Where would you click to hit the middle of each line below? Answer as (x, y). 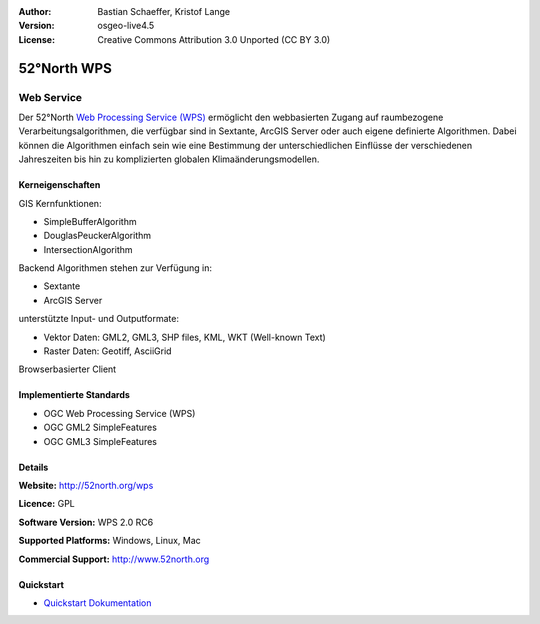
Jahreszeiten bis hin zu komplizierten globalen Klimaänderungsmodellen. (169, 159)
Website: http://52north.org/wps (86, 485)
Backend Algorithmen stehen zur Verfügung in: (115, 268)
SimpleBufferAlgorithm (90, 221)
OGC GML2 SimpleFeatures (100, 427)
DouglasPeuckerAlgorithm (97, 236)
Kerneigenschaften (59, 185)
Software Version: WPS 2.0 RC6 (86, 522)
